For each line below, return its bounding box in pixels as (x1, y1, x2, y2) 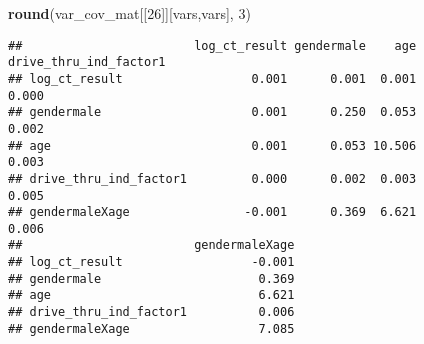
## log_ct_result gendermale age (8, 38, 417, 53)
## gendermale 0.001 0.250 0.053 (8, 105, 417, 120)
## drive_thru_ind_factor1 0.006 (8, 305, 295, 320)
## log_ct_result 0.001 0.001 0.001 (8, 71, 417, 86)
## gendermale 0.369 (8, 271, 295, 286)
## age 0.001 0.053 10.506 (8, 138, 417, 153)
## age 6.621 (8, 288, 295, 303)
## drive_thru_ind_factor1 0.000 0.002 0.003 (8, 171, 417, 186)
